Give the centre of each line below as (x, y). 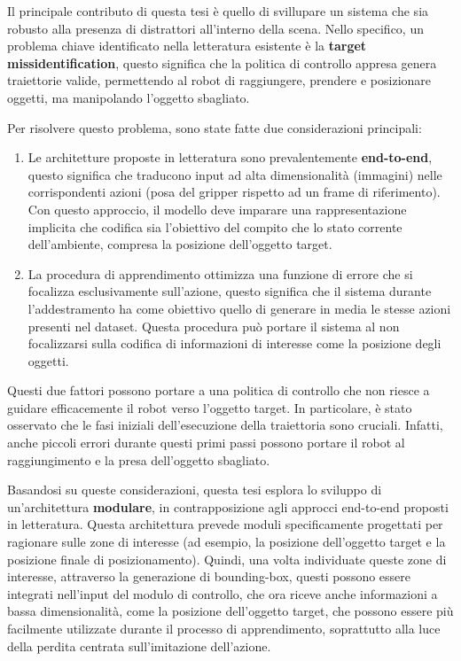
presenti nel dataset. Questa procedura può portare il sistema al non (214, 326)
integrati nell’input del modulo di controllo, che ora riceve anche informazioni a (223, 593)
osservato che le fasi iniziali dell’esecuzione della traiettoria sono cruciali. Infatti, (225, 425)
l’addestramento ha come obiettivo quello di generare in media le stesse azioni (239, 308)
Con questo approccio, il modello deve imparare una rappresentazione (217, 209)
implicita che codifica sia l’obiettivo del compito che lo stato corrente (215, 226)
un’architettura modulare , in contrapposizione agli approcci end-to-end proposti (228, 506)
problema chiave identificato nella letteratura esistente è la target (187, 46)
